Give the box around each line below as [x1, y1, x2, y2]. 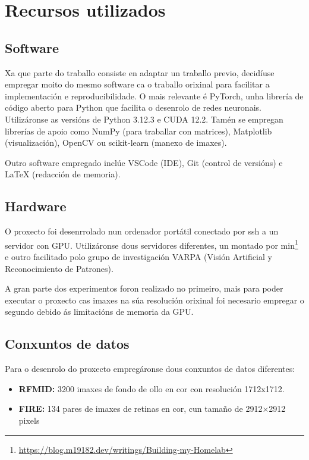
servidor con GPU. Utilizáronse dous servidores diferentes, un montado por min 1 [5, 237, 298, 251]
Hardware [5, 197, 67, 215]
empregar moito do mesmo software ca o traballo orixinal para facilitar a [5, 78, 270, 90]
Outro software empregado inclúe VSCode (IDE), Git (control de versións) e [5, 156, 283, 168]
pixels [18, 414, 40, 426]
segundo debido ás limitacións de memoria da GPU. [5, 305, 194, 318]
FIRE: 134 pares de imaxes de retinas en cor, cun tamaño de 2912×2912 [18, 402, 286, 415]
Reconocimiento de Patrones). [5, 262, 113, 274]
